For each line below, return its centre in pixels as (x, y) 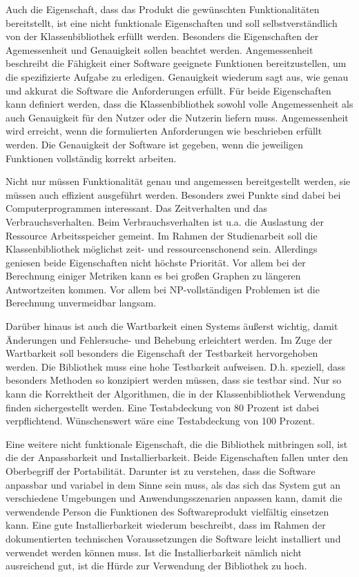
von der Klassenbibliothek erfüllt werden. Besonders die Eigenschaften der (162, 36)
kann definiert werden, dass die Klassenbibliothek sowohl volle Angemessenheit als (179, 104)
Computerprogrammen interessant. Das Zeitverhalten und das (137, 208)
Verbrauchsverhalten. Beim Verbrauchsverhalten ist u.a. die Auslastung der (165, 221)
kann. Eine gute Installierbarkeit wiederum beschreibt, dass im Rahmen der (166, 525)
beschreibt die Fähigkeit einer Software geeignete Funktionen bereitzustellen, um (176, 63)
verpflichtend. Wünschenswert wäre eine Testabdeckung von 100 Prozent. (160, 421)
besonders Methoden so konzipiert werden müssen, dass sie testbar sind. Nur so (174, 380)
